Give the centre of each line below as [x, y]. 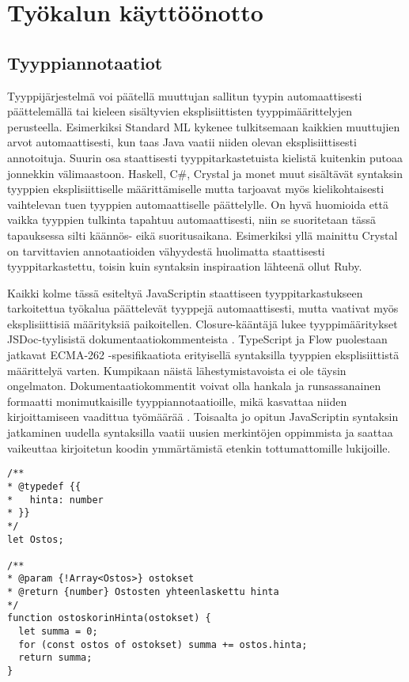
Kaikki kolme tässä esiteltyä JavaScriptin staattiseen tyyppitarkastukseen [185, 292]
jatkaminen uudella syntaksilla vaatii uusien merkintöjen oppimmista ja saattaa [200, 432]
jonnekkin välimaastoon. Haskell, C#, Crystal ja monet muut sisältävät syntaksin [205, 173]
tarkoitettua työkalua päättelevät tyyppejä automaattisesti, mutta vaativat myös [203, 308]
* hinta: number [55, 500]
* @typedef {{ [44, 486]
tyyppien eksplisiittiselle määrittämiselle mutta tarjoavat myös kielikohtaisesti [196, 189]
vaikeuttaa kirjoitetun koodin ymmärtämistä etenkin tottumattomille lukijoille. [199, 447]
